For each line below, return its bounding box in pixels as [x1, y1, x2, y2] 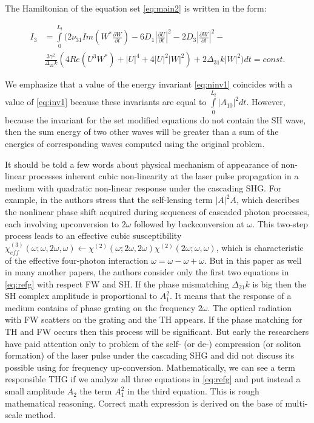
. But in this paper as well [204, 253, 302, 266]
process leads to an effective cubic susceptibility [5, 229, 182, 242]
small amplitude [5, 385, 65, 397]
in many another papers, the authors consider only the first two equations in [5, 266, 289, 278]
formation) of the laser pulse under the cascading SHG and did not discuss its [5, 349, 295, 362]
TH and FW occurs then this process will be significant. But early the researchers [5, 325, 309, 338]
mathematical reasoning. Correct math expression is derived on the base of [5, 396, 282, 409]
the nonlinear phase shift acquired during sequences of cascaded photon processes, [5, 205, 310, 218]
